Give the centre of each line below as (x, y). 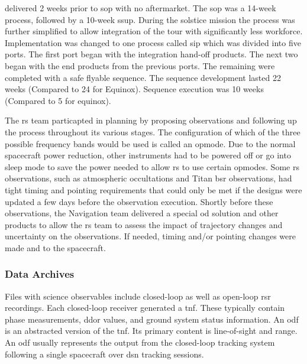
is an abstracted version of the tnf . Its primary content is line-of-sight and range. (151, 331)
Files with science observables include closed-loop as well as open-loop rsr (138, 296)
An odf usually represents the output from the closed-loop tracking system (140, 342)
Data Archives (40, 274)
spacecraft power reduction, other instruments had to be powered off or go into (148, 155)
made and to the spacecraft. (55, 247)
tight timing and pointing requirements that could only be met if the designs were (153, 189)
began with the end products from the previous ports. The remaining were (140, 65)
